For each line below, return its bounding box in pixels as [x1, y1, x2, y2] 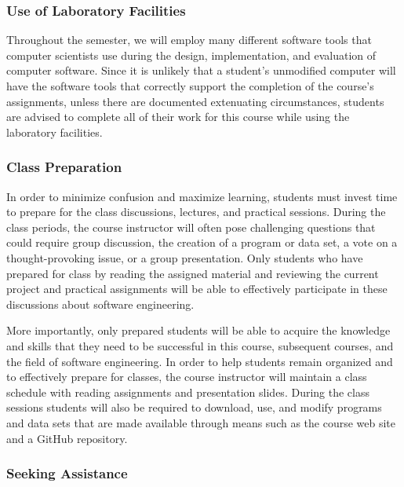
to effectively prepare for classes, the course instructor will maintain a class [6, 368, 367, 385]
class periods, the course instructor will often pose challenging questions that [6, 218, 376, 235]
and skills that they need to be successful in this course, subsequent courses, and [6, 337, 394, 353]
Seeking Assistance [6, 463, 128, 483]
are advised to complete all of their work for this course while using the [6, 108, 350, 125]
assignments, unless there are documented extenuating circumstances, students [6, 93, 384, 109]
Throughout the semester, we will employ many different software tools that [6, 31, 372, 48]
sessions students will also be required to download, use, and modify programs [6, 399, 382, 416]
